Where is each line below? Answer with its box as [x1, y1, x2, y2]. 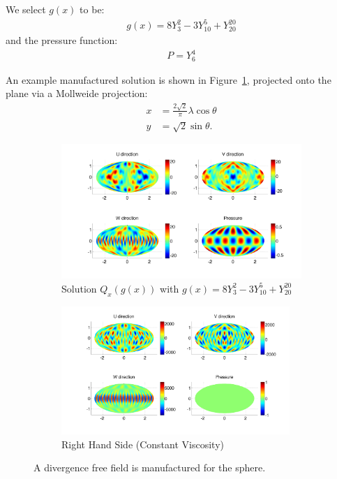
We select [6, 2, 46, 16]
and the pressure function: [6, 33, 118, 47]
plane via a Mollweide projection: [6, 86, 148, 101]
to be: [80, 2, 105, 16]
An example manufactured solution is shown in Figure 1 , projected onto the [6, 72, 331, 87]
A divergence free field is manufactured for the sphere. [33, 460, 266, 475]
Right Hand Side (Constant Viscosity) [61, 436, 224, 451]
